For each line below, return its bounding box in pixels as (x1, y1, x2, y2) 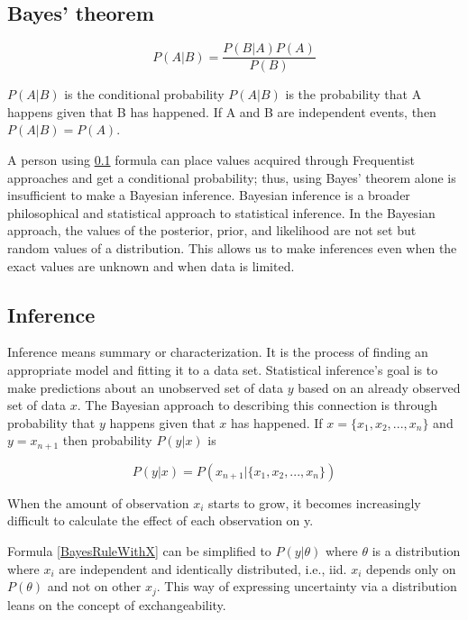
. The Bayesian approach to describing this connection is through (77, 396, 437, 415)
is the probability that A (285, 85, 422, 104)
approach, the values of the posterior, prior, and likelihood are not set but (7, 221, 417, 240)
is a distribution (372, 542, 461, 561)
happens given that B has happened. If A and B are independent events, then (7, 102, 436, 121)
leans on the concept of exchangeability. (7, 595, 226, 614)
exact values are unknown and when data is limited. (7, 256, 295, 275)
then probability (62, 431, 152, 450)
